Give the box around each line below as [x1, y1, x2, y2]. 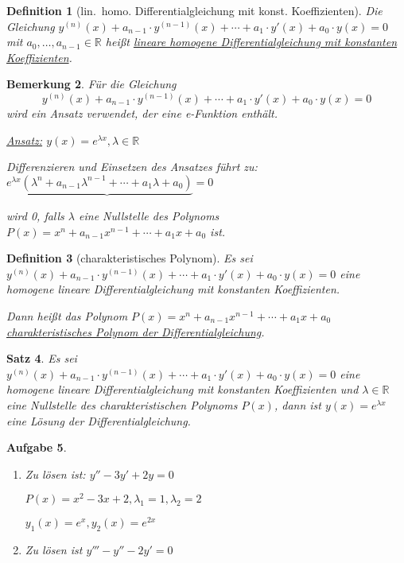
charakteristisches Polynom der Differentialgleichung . [6, 323, 265, 340]
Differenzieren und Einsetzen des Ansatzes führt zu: [6, 158, 258, 175]
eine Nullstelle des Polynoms [79, 207, 219, 223]
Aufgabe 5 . [6, 439, 67, 456]
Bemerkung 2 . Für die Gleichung [6, 76, 177, 92]
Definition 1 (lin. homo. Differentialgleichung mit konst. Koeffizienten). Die [6, 2, 383, 18]
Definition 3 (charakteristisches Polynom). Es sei [6, 250, 253, 266]
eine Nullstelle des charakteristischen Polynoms [6, 396, 238, 413]
